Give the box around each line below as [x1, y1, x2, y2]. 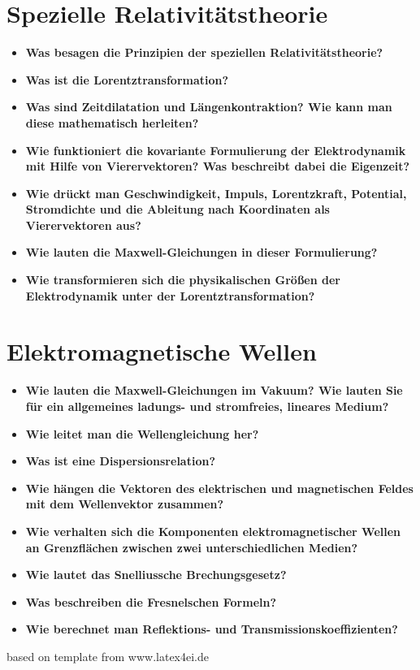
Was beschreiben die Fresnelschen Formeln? [25, 593, 277, 610]
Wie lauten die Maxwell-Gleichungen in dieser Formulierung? [25, 244, 378, 261]
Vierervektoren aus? [25, 216, 141, 233]
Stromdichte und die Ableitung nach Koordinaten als [25, 201, 330, 218]
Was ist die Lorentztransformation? [25, 71, 229, 88]
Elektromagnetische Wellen [6, 335, 317, 368]
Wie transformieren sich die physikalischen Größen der [25, 271, 340, 288]
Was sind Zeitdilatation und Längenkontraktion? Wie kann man [25, 98, 392, 115]
